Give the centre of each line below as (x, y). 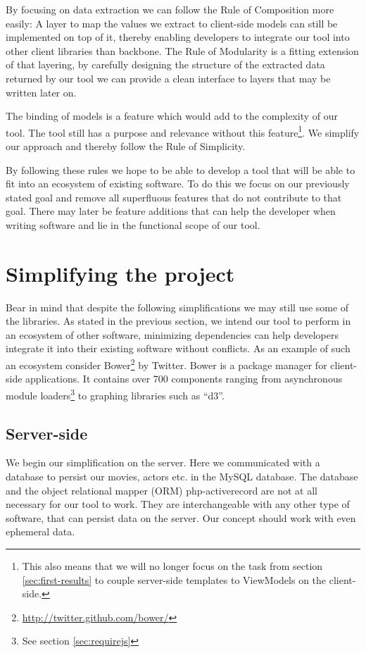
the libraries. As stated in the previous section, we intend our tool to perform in (178, 321)
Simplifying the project (120, 273)
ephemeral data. (40, 531)
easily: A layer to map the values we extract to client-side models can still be (172, 23)
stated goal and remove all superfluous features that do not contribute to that (174, 197)
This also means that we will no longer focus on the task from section (172, 565)
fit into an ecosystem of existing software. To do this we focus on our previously (178, 184)
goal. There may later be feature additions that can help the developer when (171, 211)
